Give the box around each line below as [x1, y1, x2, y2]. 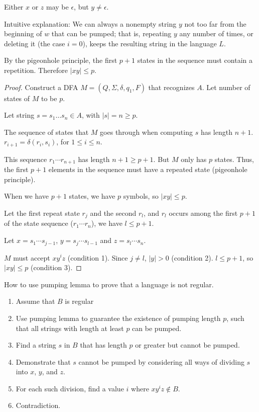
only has [181, 153, 207, 164]
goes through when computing [100, 126, 193, 137]
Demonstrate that [16, 356, 71, 367]
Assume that [16, 296, 55, 306]
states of [4, 93, 30, 103]
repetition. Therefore [4, 64, 68, 75]
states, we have [69, 191, 115, 201]
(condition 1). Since [67, 252, 128, 263]
